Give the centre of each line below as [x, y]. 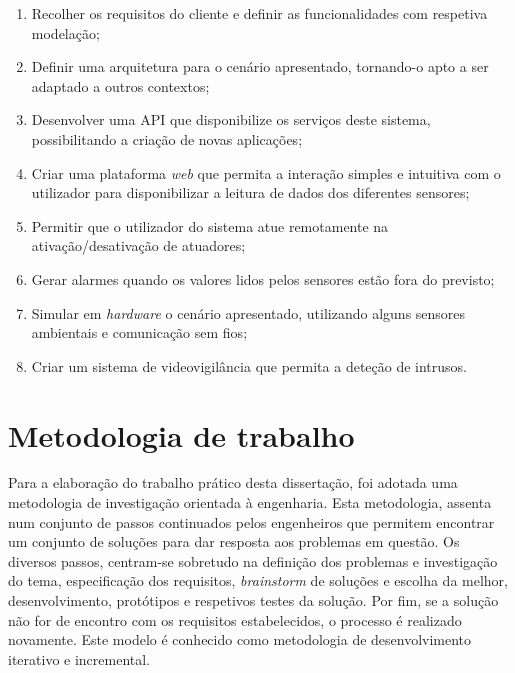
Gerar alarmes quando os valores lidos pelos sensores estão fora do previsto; [263, 278]
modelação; [65, 32]
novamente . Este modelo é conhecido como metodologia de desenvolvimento [240, 639]
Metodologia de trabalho [181, 434]
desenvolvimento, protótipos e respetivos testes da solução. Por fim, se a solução [253, 600]
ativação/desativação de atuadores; [138, 245]
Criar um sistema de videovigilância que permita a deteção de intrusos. [249, 365]
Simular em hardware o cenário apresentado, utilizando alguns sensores [248, 312]
